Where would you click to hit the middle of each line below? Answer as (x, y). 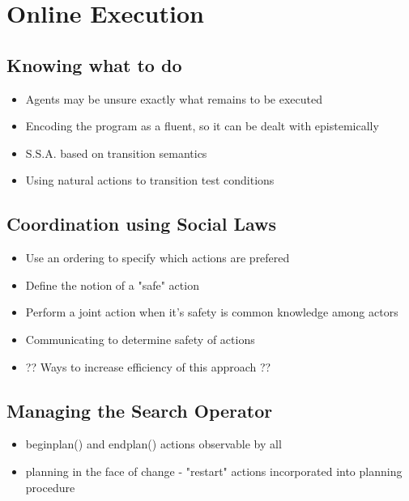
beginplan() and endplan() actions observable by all (153, 444)
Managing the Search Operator (140, 410)
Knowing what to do (94, 64)
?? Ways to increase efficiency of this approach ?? (148, 366)
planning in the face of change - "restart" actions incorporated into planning (214, 471)
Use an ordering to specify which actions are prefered (158, 258)
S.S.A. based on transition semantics (116, 153)
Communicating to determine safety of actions (140, 339)
